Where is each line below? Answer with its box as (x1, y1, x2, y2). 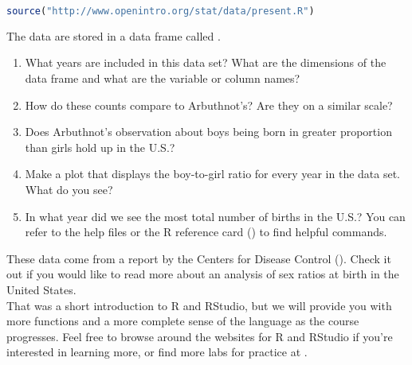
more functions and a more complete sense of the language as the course (6, 313, 359, 329)
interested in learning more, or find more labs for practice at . (6, 344, 308, 360)
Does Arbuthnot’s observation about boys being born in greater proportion (25, 123, 392, 140)
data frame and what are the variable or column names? (25, 70, 300, 87)
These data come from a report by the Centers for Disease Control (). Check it (6, 250, 391, 266)
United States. (6, 282, 77, 297)
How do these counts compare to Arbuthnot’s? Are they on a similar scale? (25, 96, 393, 113)
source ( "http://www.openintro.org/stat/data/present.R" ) (6, 6, 315, 17)
